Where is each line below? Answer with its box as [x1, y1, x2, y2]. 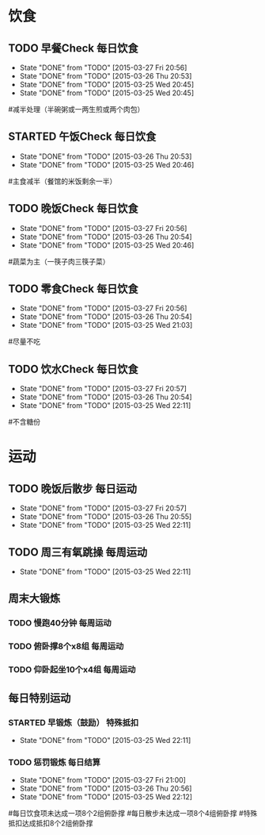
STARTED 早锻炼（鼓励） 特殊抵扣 [8, 717, 139, 728]
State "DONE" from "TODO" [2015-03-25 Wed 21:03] [19, 321, 193, 330]
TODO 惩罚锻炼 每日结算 [8, 756, 101, 768]
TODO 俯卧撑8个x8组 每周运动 [8, 641, 124, 652]
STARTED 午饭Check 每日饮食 [8, 130, 157, 144]
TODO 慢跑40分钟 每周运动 [8, 618, 112, 629]
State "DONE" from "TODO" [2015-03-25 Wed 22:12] [19, 792, 192, 802]
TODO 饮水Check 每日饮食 [8, 362, 138, 375]
